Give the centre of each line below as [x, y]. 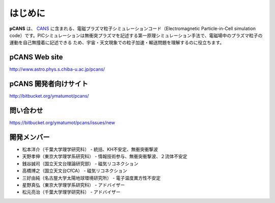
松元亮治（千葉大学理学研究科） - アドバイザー [71, 192]
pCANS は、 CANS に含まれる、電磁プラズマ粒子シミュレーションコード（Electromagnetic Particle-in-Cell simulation [132, 28]
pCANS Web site [36, 57]
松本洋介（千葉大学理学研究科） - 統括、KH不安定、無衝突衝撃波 [90, 149]
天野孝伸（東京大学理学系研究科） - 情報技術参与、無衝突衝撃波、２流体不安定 [105, 156]
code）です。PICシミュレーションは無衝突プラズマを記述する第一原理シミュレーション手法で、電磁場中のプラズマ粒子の [136, 35]
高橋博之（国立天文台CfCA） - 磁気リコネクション [75, 171]
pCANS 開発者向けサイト [49, 84]
